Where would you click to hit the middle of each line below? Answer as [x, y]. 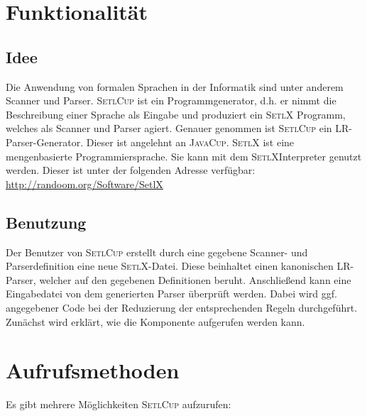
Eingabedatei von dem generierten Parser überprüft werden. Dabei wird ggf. [171, 294]
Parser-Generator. [45, 142]
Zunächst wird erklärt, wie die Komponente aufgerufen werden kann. [155, 321]
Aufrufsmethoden [93, 370]
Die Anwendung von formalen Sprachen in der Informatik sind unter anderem [175, 86]
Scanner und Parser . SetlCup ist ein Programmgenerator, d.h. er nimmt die [171, 100]
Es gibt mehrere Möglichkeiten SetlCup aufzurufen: [119, 404]
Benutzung [46, 222]
